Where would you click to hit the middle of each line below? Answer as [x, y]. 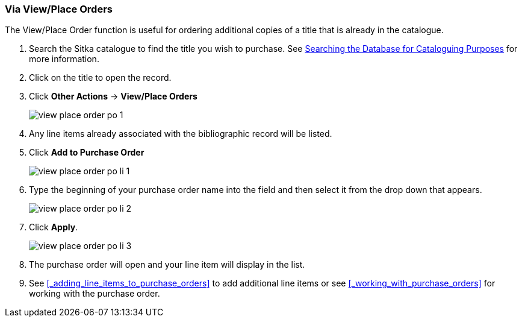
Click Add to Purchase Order [87, 153]
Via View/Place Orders [59, 9]
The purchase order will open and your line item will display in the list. [167, 265]
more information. [64, 59]
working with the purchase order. [95, 294]
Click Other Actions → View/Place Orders [113, 96]
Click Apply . [54, 227]
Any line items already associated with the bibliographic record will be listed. [181, 134]
